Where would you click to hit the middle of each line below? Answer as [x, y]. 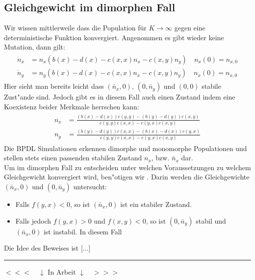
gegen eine [190, 28]
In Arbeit [62, 271]
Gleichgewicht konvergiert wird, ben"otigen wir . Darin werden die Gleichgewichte [127, 177]
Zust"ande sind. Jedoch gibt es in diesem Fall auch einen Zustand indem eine [120, 97]
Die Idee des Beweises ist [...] [47, 248]
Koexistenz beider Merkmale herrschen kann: [72, 106]
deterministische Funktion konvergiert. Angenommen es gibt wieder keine [114, 37]
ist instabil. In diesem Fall [83, 231]
